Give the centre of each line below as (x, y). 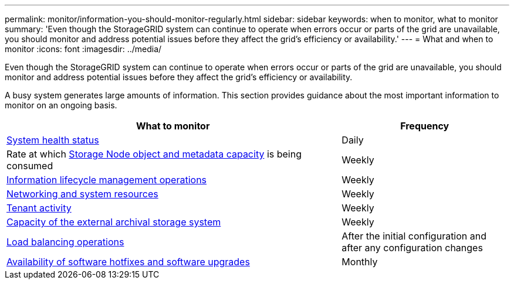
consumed (30, 166)
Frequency (425, 126)
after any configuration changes (412, 248)
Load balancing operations (65, 242)
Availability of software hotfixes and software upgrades (128, 262)
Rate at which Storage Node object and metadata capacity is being (154, 154)
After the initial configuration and (414, 236)
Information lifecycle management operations (107, 180)
